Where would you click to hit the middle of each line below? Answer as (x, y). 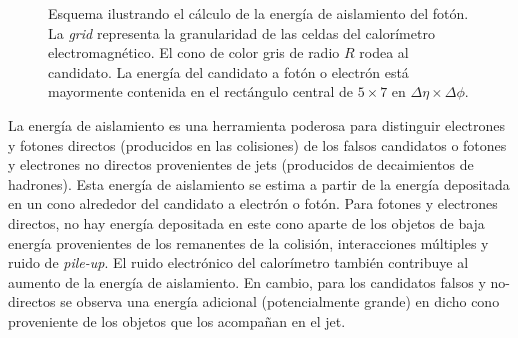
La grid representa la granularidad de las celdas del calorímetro (241, 32)
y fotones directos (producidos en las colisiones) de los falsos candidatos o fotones (257, 144)
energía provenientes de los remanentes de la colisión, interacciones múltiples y (248, 242)
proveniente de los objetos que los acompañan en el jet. (177, 320)
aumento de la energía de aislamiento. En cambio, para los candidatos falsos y (247, 281)
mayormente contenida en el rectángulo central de (200, 91)
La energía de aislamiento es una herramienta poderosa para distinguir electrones (257, 124)
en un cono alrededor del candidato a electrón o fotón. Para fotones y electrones (253, 203)
